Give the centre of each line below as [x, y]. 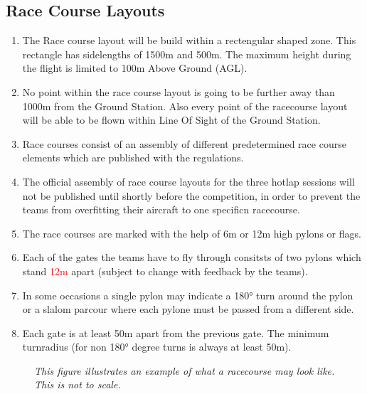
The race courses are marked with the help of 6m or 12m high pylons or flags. [192, 233]
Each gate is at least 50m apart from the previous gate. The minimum [176, 332]
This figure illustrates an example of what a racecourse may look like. [185, 370]
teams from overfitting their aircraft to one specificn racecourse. [161, 209]
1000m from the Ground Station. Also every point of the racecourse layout [185, 106]
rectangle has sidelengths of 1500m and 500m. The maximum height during [187, 54]
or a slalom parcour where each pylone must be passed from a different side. [188, 309]
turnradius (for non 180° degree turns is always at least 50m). [157, 347]
